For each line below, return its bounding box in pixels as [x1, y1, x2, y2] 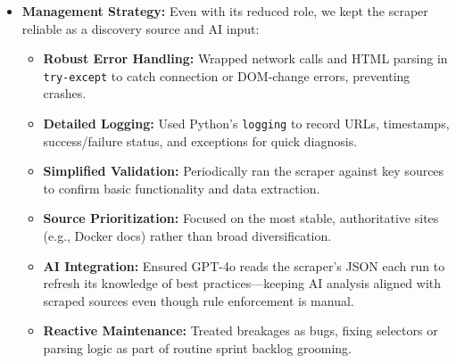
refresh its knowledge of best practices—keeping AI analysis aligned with [43, 274, 442, 293]
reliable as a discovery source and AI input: [21, 19, 260, 37]
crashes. [43, 84, 87, 103]
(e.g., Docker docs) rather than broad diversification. [43, 227, 332, 245]
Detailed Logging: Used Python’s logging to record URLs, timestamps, [43, 114, 450, 133]
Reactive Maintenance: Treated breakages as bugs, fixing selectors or [43, 321, 438, 340]
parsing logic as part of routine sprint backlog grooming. [43, 339, 352, 358]
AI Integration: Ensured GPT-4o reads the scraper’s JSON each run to [43, 256, 445, 275]
